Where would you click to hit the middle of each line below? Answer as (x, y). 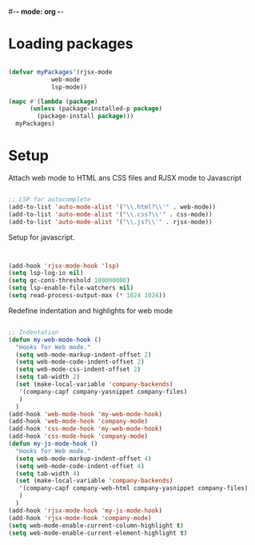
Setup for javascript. (42, 237)
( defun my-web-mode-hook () (55, 340)
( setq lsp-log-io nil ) (46, 273)
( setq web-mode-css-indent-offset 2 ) (78, 370)
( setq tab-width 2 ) (48, 377)
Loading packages (71, 44)
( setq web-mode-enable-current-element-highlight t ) (98, 533)
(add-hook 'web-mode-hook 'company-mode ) (78, 422)
